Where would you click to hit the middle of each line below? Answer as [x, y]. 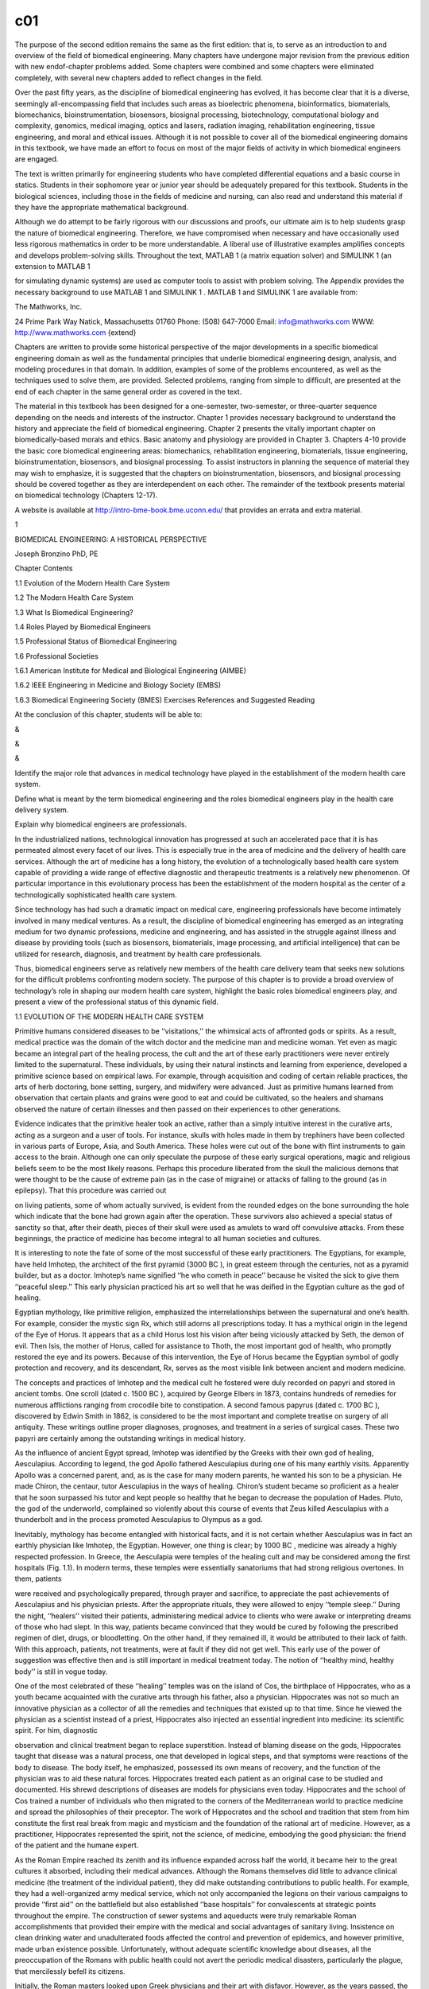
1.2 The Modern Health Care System [74, 597]
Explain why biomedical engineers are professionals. [100, 824]
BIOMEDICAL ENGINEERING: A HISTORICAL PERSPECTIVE [111, 539]
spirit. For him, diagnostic [56, 1730]
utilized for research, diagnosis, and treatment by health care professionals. [138, 954]
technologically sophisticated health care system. [96, 894]
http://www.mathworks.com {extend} [75, 332]
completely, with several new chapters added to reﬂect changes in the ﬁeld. [139, 78]
